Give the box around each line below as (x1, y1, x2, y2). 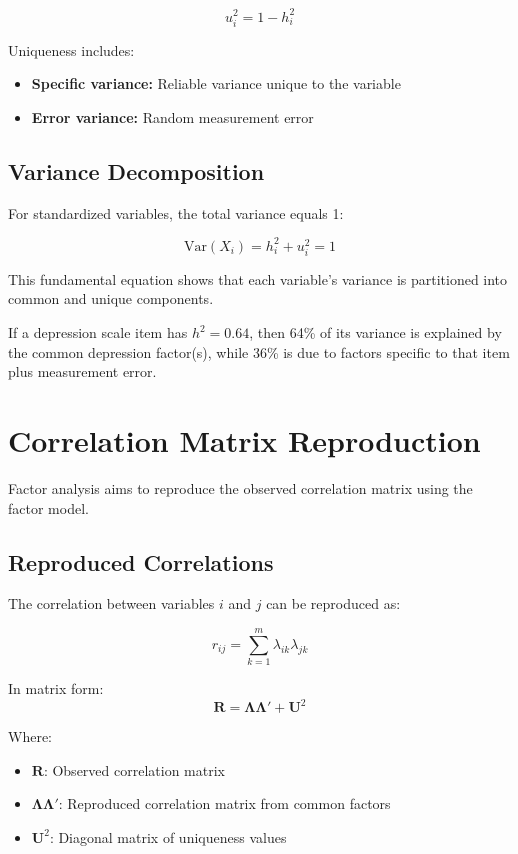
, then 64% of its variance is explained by (249, 322, 502, 343)
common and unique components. (8, 288, 214, 309)
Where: (8, 726, 52, 747)
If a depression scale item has (8, 322, 188, 343)
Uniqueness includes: (8, 39, 135, 60)
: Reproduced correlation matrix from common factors (58, 793, 391, 814)
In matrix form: (8, 678, 104, 699)
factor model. (8, 497, 89, 518)
